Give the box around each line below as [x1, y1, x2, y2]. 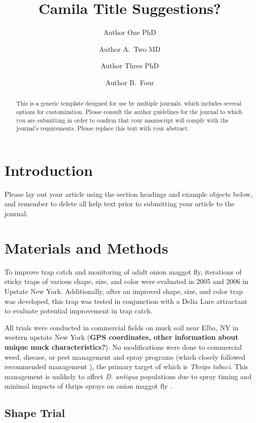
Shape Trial [4, 405, 65, 421]
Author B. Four [105, 77, 154, 87]
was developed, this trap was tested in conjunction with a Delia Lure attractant [4, 295, 248, 306]
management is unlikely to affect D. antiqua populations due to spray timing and [4, 371, 252, 381]
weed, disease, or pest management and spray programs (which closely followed [4, 351, 246, 362]
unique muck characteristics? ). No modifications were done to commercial [4, 341, 242, 352]
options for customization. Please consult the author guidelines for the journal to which [16, 107, 243, 116]
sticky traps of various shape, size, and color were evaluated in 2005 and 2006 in [4, 276, 249, 286]
